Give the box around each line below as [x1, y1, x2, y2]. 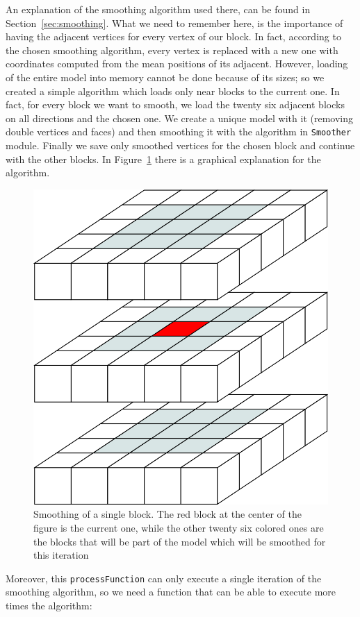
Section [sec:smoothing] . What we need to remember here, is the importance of [6, 15, 343, 30]
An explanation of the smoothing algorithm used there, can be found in [6, 2, 311, 16]
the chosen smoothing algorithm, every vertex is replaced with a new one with [6, 42, 338, 57]
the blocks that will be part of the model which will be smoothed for [33, 534, 326, 548]
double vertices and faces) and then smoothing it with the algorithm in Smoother [6, 124, 352, 139]
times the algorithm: [6, 598, 92, 612]
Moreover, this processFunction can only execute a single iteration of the [6, 570, 322, 585]
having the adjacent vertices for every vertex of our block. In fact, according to [6, 29, 341, 44]
